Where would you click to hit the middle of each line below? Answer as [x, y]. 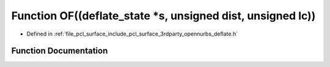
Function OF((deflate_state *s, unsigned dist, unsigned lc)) [163, 16]
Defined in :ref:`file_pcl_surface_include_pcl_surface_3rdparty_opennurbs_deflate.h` [132, 34]
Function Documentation [60, 51]
